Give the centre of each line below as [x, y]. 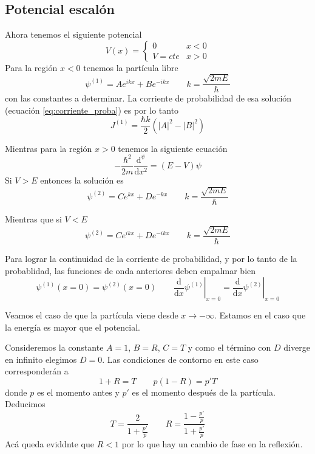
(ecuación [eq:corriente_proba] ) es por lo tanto [92, 110]
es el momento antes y [78, 392]
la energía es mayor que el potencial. [73, 327]
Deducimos [25, 404]
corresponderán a [37, 371]
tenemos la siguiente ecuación [173, 148]
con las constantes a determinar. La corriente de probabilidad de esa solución [148, 98]
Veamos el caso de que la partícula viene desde [92, 315]
